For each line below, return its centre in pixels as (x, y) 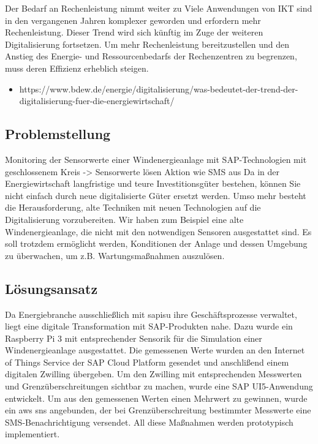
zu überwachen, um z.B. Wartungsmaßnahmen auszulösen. (115, 255)
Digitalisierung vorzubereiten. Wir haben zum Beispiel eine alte (124, 219)
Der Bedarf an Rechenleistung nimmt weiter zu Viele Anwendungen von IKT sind (159, 8)
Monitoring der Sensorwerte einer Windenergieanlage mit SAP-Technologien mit (156, 159)
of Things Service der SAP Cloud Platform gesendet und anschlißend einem (147, 362)
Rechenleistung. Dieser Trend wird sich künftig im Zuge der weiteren (134, 32)
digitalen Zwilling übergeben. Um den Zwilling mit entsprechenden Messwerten (153, 374)
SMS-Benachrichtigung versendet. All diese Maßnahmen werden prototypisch (149, 422)
